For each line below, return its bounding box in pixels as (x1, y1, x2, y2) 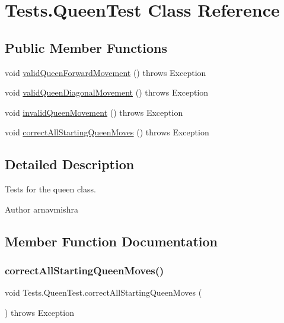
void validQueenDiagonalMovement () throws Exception (5, 86, 209, 99)
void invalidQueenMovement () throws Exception (5, 106, 183, 118)
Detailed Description (5, 155, 135, 173)
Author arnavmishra (5, 202, 78, 215)
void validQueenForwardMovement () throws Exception (5, 66, 206, 78)
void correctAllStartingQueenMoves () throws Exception (5, 126, 209, 138)
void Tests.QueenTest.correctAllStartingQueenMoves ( (5, 286, 202, 299)
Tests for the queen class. (5, 183, 96, 195)
